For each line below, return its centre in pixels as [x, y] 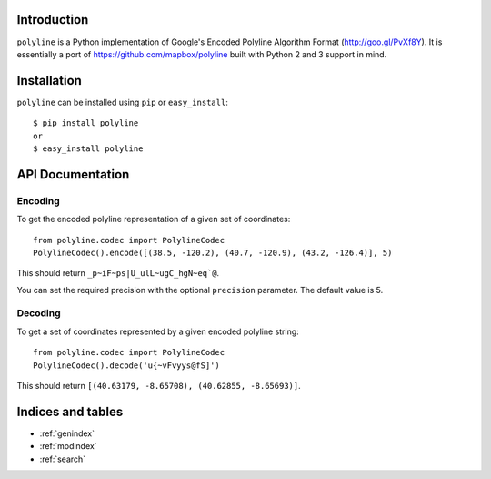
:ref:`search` [63, 459]
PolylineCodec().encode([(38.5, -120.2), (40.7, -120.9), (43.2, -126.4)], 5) [213, 252]
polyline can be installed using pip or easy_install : [123, 102]
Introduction [53, 20]
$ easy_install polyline [88, 148]
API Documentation [73, 174]
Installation [49, 81]
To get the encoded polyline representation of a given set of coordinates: [154, 219]
